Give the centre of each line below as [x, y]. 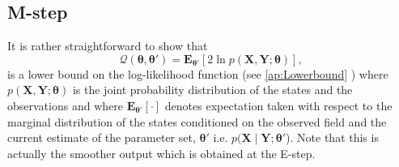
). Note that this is [332, 137]
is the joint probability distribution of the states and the [212, 90]
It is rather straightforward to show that [108, 46]
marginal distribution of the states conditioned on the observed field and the [197, 121]
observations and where [65, 105]
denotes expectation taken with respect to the [278, 105]
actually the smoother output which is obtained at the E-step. [161, 153]
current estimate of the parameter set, [102, 137]
